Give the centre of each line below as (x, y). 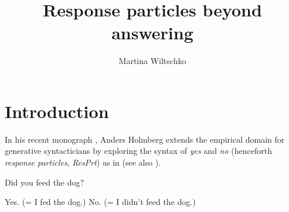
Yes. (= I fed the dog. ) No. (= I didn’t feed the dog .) (100, 202)
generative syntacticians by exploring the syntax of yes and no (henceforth (138, 151)
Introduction (57, 111)
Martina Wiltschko (152, 61)
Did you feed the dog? (45, 182)
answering (152, 33)
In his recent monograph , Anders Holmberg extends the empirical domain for (145, 139)
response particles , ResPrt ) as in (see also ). (83, 162)
